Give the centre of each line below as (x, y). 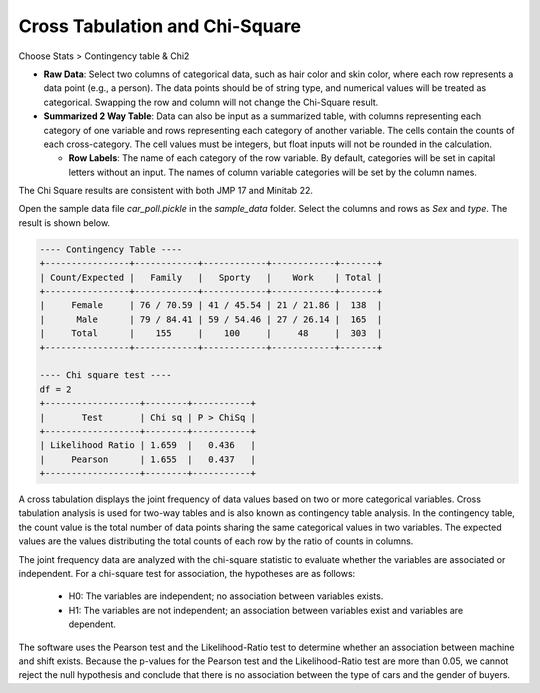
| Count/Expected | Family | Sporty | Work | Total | (211, 277)
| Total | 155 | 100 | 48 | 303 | (211, 333)
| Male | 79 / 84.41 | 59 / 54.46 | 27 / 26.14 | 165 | (211, 319)
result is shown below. (64, 222)
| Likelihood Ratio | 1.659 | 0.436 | (148, 445)
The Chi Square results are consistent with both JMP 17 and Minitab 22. (166, 191)
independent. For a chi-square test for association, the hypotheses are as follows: (187, 574)
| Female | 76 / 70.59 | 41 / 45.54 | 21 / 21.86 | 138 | (211, 305)
